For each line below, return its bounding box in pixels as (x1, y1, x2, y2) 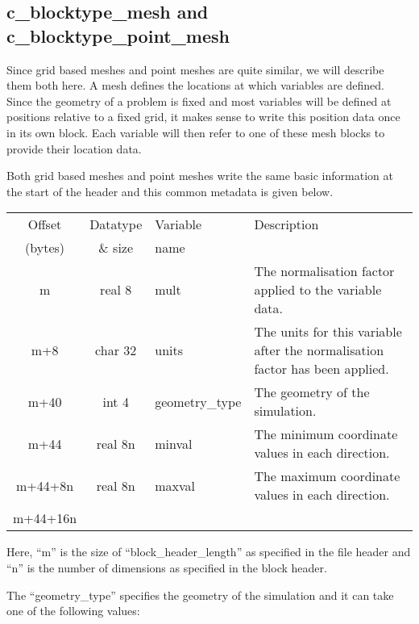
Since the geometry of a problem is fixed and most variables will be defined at (6, 92, 392, 109)
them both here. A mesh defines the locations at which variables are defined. (6, 77, 385, 94)
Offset (27, 215, 62, 234)
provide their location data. (6, 140, 142, 157)
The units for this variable (254, 322, 402, 341)
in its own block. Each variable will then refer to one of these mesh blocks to (6, 124, 385, 140)
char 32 (95, 341, 137, 360)
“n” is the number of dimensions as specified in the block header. (6, 559, 327, 576)
